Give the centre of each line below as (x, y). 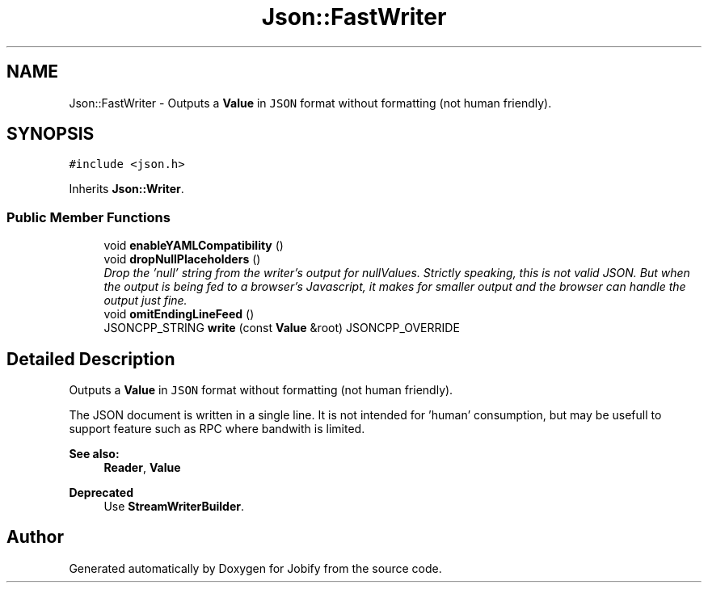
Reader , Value (142, 468)
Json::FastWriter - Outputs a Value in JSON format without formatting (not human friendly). (310, 103)
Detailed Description (91, 359)
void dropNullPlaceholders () (182, 259)
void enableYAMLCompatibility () (194, 246)
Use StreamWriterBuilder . (174, 507)
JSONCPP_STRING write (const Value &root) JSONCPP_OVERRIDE (282, 328)
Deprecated (101, 493)
